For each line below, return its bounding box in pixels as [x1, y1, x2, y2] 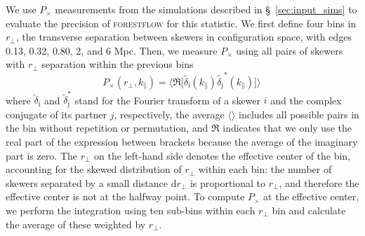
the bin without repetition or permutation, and [6, 120, 208, 135]
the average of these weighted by [6, 216, 146, 231]
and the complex [270, 92, 342, 107]
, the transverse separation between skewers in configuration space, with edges [15, 29, 352, 44]
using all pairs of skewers [236, 43, 343, 57]
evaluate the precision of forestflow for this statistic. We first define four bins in [6, 15, 357, 30]
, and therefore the [279, 175, 359, 190]
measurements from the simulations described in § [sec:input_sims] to [55, 2, 357, 16]
